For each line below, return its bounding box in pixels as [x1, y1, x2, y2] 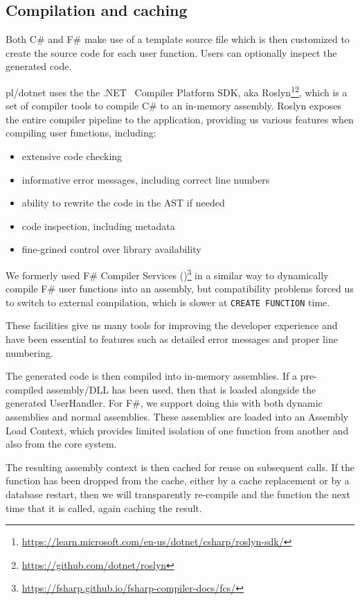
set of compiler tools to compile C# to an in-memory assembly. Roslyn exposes [6, 98, 341, 113]
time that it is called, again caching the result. [6, 500, 202, 515]
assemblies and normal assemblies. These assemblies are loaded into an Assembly [6, 409, 349, 424]
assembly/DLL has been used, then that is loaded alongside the [46, 382, 316, 396]
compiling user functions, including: [6, 125, 156, 140]
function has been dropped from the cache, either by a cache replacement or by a [6, 473, 350, 488]
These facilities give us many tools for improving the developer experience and [6, 318, 338, 333]
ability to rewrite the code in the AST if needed [21, 195, 225, 210]
